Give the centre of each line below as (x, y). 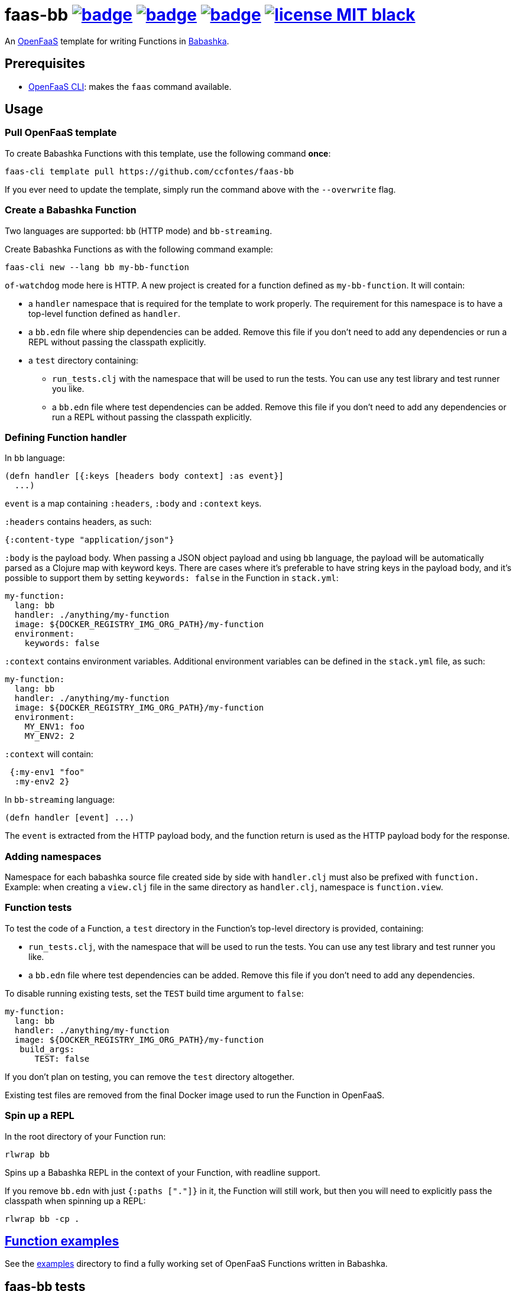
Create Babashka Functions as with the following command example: (139, 249)
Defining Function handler (66, 437)
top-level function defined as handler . (105, 313)
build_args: (47, 1049)
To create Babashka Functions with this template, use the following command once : (168, 153)
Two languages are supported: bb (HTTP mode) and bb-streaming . (139, 231)
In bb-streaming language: (60, 800)
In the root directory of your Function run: (85, 1136)
